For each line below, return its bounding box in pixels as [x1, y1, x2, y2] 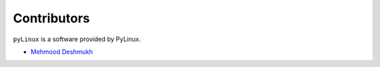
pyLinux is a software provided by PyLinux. [13, 35, 141, 43]
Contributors [13, 10, 91, 26]
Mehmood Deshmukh [30, 47, 94, 56]
